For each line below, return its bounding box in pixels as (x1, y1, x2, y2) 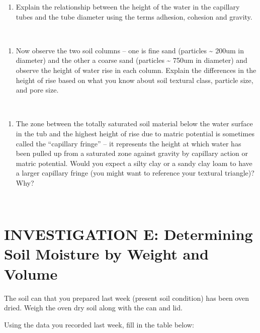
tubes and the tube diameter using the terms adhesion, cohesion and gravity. (16, 11, 252, 22)
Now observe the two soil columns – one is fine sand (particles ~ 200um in (16, 45, 244, 55)
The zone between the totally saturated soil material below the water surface (16, 118, 253, 129)
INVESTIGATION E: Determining (4, 224, 253, 244)
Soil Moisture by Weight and (4, 243, 209, 264)
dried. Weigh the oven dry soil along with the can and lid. (4, 302, 183, 313)
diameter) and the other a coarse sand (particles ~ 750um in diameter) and (16, 55, 247, 65)
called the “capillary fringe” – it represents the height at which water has (16, 138, 241, 148)
